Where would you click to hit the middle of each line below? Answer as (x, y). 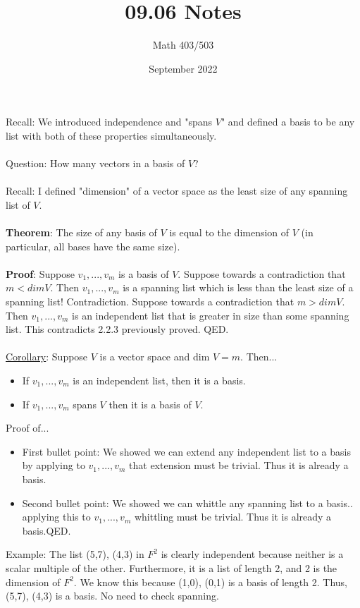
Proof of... (27, 428)
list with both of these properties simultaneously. (111, 135)
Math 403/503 (183, 45)
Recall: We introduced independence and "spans (109, 122)
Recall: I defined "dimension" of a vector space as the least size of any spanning (177, 191)
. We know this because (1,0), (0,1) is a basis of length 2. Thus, (211, 582)
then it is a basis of (150, 404)
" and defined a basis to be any (288, 122)
